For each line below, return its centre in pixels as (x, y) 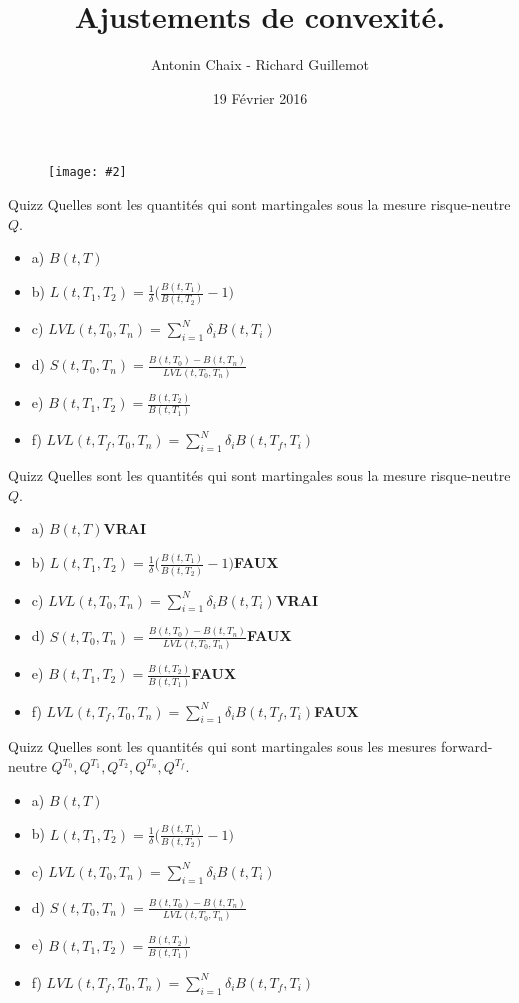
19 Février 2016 (260, 97)
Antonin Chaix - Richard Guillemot (260, 64)
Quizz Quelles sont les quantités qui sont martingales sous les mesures (222, 746)
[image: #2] (87, 172)
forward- (466, 746)
